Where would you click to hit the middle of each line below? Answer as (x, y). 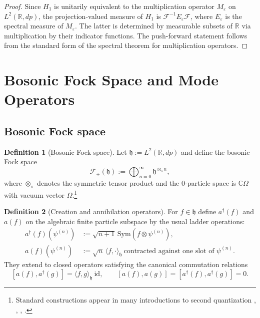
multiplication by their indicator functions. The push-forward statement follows (126, 35)
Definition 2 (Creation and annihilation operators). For (91, 211)
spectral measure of (34, 26)
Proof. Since (22, 6)
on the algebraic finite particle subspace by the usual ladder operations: (135, 221)
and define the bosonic (215, 152)
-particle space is (211, 183)
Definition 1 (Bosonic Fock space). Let (65, 152)
